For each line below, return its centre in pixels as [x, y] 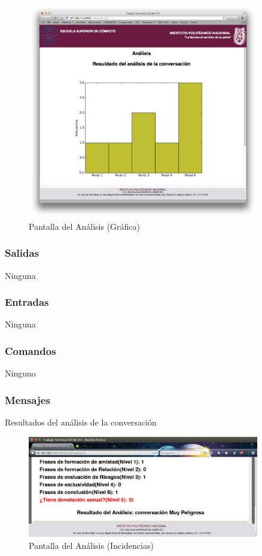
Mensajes [28, 399]
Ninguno [20, 373]
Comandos [31, 350]
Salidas [22, 253]
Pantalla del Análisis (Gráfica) [85, 226]
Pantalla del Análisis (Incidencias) [91, 545]
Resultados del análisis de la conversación [81, 422]
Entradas [27, 302]
